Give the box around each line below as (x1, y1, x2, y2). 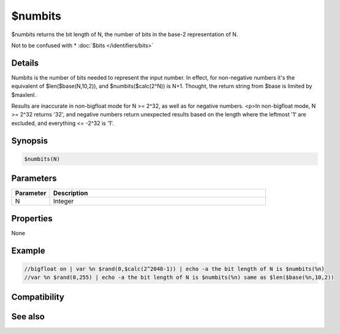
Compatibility (11, 292, 64, 302)
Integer (53, 197, 74, 205)
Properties (11, 213, 53, 224)
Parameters (11, 173, 57, 184)
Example (11, 245, 45, 256)
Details (11, 58, 39, 68)
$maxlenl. (11, 91, 36, 98)
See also (11, 311, 45, 322)
